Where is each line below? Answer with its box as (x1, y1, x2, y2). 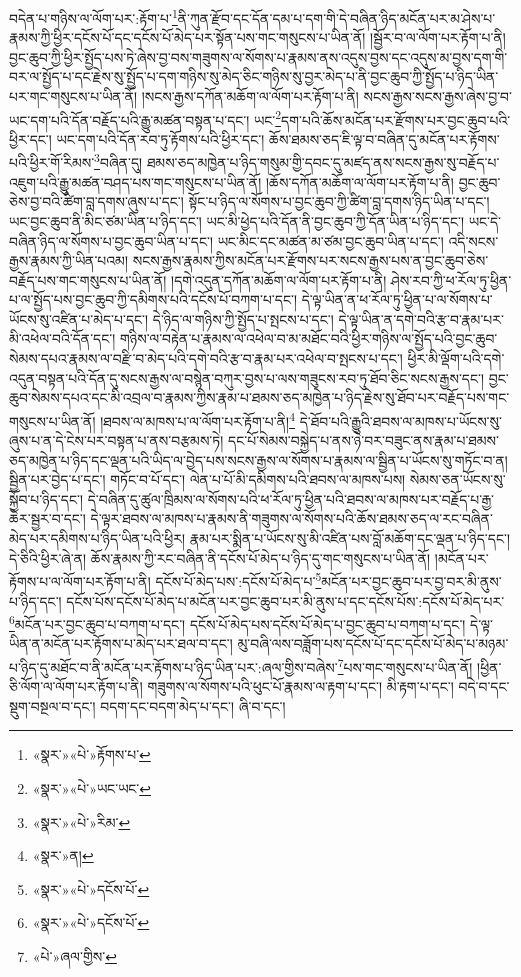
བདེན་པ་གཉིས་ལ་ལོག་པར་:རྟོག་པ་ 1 (9, 5, 178, 28)
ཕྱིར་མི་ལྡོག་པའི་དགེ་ (407, 348, 505, 369)
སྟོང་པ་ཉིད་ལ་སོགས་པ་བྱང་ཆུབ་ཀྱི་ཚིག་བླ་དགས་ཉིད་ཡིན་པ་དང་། (188, 191, 490, 212)
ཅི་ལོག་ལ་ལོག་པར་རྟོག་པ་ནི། (9, 676, 143, 697)
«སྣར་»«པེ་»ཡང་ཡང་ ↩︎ (32, 777, 152, 798)
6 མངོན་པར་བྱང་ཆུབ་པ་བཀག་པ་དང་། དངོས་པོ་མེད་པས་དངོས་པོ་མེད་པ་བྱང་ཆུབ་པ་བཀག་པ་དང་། (9, 611, 466, 634)
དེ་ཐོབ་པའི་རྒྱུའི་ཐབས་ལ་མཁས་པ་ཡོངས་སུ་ (299, 410, 502, 431)
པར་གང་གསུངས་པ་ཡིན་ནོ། (9, 86, 138, 107)
